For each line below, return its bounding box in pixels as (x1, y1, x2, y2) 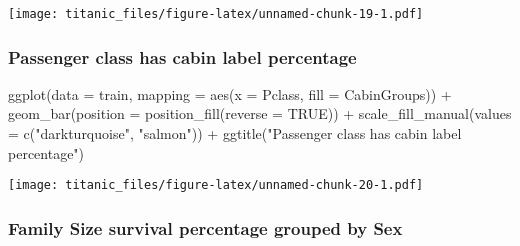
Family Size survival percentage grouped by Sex (8, 215, 403, 240)
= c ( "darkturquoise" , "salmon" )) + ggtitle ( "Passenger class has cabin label (8, 123, 462, 144)
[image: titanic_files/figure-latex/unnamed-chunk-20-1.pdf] (8, 178, 424, 193)
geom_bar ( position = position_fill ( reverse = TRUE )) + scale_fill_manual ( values (8, 103, 512, 124)
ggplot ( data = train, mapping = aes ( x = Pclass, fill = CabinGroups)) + (8, 83, 452, 104)
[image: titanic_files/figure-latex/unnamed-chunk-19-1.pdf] (8, 7, 424, 21)
